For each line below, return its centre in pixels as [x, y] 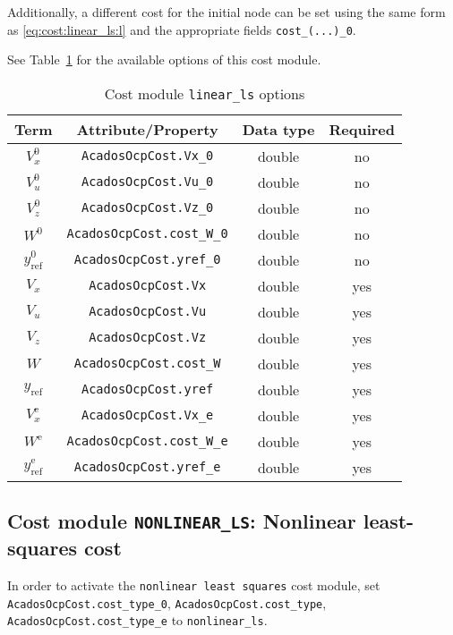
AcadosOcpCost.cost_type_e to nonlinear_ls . [137, 620]
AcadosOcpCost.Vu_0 [147, 182]
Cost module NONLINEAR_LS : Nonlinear [182, 521]
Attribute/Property [147, 129]
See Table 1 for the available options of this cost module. [164, 59]
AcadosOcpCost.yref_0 [147, 260]
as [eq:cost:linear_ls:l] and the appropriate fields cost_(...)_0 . [182, 29]
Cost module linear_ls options [205, 93]
